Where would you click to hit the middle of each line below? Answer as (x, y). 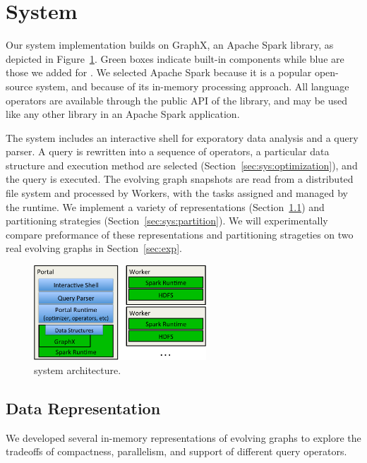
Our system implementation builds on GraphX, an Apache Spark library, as (170, 45)
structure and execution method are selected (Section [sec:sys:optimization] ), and (182, 165)
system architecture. (78, 370)
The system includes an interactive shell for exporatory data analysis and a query (182, 137)
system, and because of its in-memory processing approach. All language (192, 86)
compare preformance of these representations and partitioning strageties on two (180, 234)
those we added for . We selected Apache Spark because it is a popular (159, 72)
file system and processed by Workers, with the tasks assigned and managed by (177, 193)
